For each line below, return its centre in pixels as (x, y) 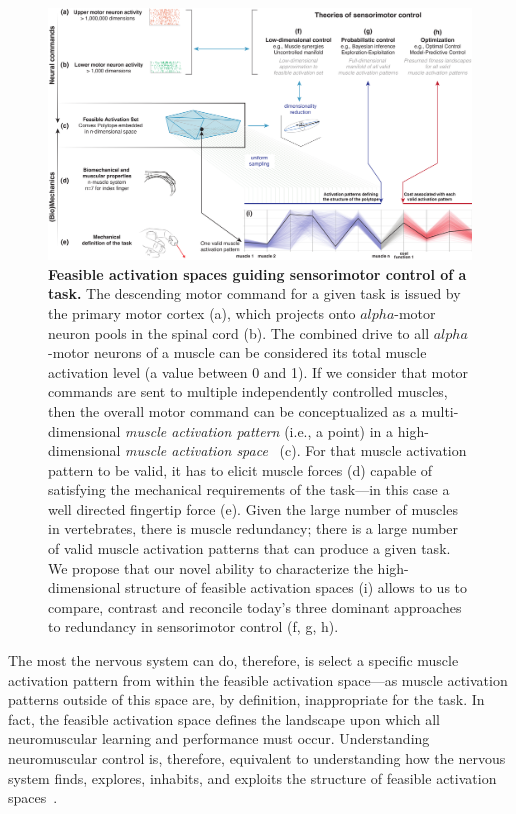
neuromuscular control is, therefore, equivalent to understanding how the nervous (257, 758)
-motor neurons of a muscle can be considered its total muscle (237, 352)
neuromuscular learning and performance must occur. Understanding (219, 738)
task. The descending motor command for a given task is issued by (254, 293)
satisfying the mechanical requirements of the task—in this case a (249, 489)
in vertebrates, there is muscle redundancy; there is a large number (253, 528)
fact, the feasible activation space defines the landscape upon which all (224, 718)
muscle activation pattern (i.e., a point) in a (259, 430)
